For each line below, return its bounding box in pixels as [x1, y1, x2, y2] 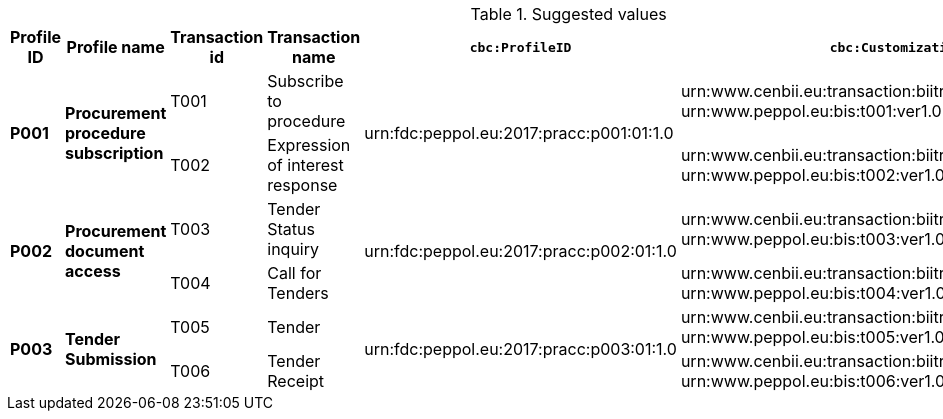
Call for [267, 263, 322, 283]
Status [267, 219, 315, 239]
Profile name [66, 37, 165, 57]
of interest [267, 155, 344, 175]
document [65, 241, 145, 261]
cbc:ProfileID [469, 39, 572, 55]
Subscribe [267, 71, 344, 91]
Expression [267, 135, 351, 155]
